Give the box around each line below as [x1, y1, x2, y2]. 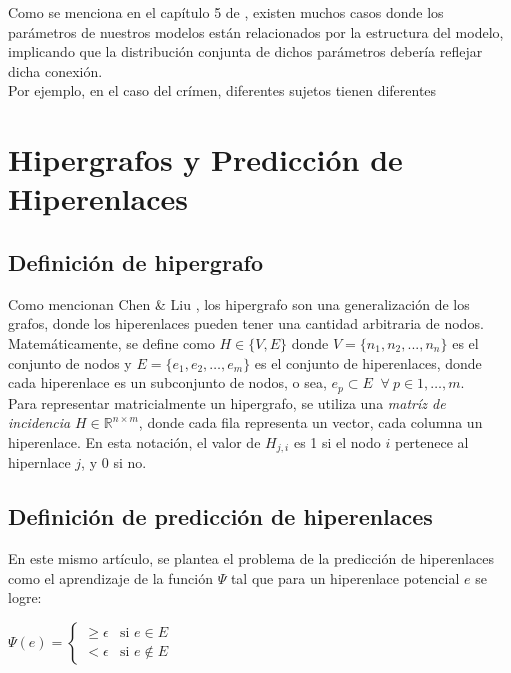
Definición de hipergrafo [8, 246, 264, 277]
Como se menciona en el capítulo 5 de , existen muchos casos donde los [8, 2, 444, 22]
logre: [8, 587, 42, 608]
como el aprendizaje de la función [8, 567, 213, 588]
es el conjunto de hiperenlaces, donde [254, 352, 482, 373]
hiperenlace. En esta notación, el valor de [8, 431, 261, 452]
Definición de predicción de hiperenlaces [8, 501, 433, 532]
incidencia [8, 412, 71, 433]
